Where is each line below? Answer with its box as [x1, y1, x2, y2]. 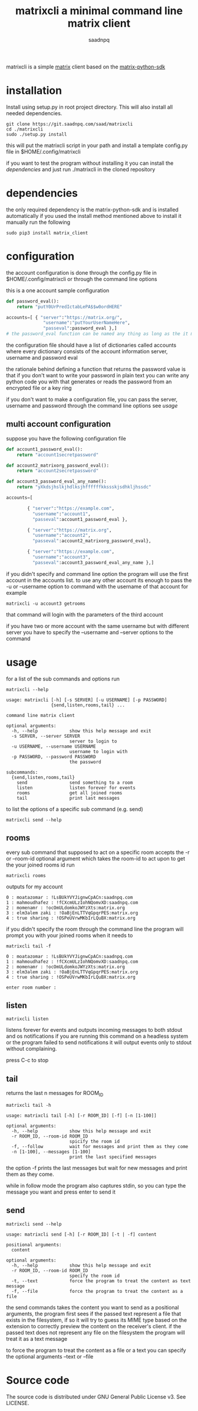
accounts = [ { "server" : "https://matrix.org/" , [6, 314, 123, 320]
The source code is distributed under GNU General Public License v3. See [6, 1393, 186, 1400]
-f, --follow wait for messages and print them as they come [11, 1143, 189, 1149]
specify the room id [69, 1273, 120, 1279]
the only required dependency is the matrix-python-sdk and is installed [6, 206, 179, 213]
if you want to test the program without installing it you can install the [6, 159, 174, 167]
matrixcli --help [6, 686, 49, 692]
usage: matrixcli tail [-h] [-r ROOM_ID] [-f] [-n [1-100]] [6, 1112, 157, 1119]
